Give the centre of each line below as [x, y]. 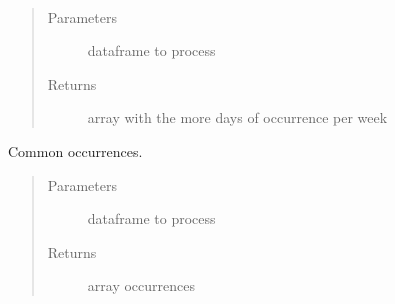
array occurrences [141, 285]
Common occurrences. [75, 150]
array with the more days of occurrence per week [237, 117]
